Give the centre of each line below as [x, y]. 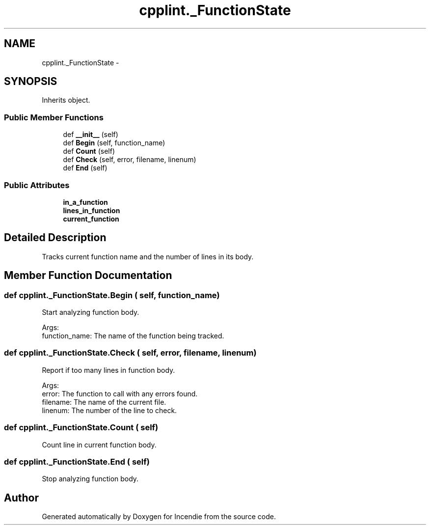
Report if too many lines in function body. [108, 370]
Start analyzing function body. [91, 312]
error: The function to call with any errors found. [120, 393]
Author [21, 498]
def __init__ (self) [91, 135]
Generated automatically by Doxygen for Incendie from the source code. [159, 517]
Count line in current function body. [99, 445]
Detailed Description [55, 238]
